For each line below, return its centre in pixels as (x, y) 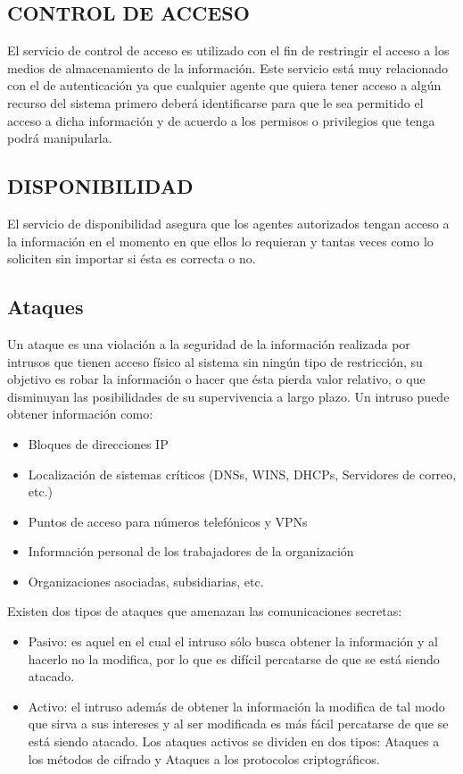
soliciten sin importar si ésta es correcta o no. (132, 258)
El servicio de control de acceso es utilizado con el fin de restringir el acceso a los (228, 50)
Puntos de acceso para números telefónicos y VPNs (168, 521)
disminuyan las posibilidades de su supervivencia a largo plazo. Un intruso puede (228, 396)
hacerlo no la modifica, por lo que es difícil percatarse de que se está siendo (234, 658)
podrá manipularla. (60, 138)
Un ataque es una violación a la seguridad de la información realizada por (209, 343)
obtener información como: (80, 414)
